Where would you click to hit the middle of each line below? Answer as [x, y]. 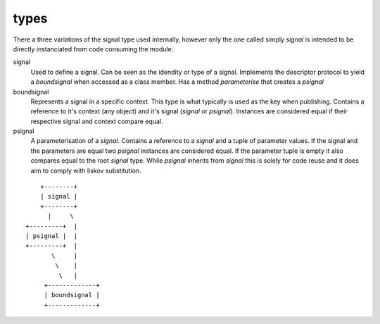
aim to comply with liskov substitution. [86, 170]
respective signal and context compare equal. [97, 121]
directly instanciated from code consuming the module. [93, 49]
